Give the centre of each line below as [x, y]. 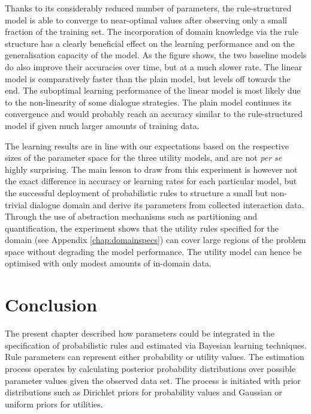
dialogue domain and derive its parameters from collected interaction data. [167, 204]
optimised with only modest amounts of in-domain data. [108, 263]
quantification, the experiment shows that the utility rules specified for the [142, 228]
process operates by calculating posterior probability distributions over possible [150, 368]
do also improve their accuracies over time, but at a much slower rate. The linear [153, 66]
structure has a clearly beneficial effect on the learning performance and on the [150, 43]
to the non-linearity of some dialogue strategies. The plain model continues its [148, 102]
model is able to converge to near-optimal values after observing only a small [146, 19]
